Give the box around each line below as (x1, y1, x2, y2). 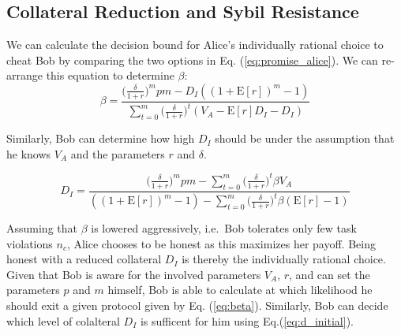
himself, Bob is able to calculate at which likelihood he (107, 281, 373, 298)
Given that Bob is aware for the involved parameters (6, 266, 261, 282)
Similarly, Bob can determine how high (6, 130, 195, 147)
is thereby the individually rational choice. (182, 251, 386, 267)
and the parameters (70, 145, 165, 162)
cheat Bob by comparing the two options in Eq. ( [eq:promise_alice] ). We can (6, 51, 378, 68)
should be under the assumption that (215, 130, 395, 147)
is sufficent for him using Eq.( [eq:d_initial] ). (140, 312, 354, 329)
